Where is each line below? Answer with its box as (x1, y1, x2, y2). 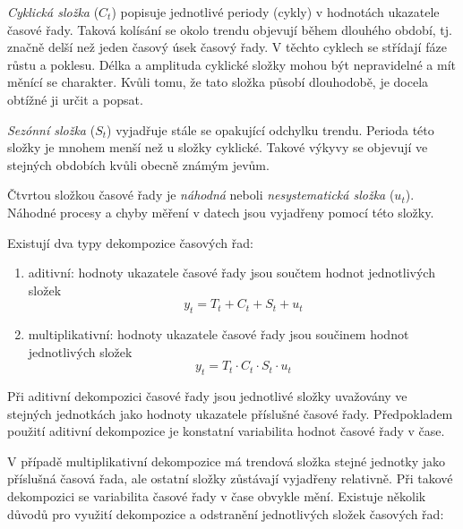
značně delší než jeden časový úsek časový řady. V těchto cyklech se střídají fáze (7, 38, 447, 56)
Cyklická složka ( (7, 3, 99, 21)
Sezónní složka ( (7, 120, 96, 139)
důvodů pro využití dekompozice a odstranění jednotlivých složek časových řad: (7, 504, 444, 523)
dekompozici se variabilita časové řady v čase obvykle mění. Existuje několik (7, 487, 426, 506)
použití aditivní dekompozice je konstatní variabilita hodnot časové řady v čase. (7, 422, 445, 440)
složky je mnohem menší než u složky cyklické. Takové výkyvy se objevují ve (7, 138, 428, 157)
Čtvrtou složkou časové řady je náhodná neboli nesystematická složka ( (7, 185, 395, 204)
